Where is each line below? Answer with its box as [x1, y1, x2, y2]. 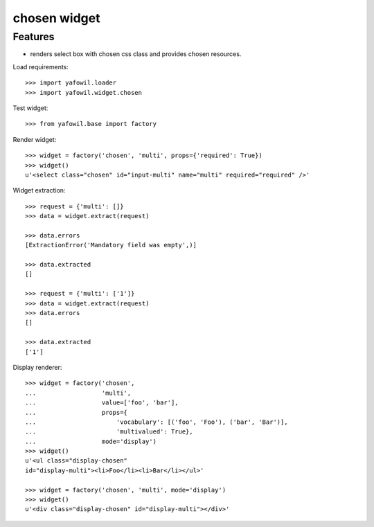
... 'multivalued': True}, [25, 428, 193, 436]
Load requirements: [12, 62, 69, 71]
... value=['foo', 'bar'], [25, 399, 179, 407]
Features [12, 30, 55, 43]
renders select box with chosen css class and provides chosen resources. [30, 50, 242, 58]
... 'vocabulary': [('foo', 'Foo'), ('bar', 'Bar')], [25, 418, 288, 426]
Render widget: [12, 135, 57, 143]
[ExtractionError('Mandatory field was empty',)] [25, 241, 197, 249]
